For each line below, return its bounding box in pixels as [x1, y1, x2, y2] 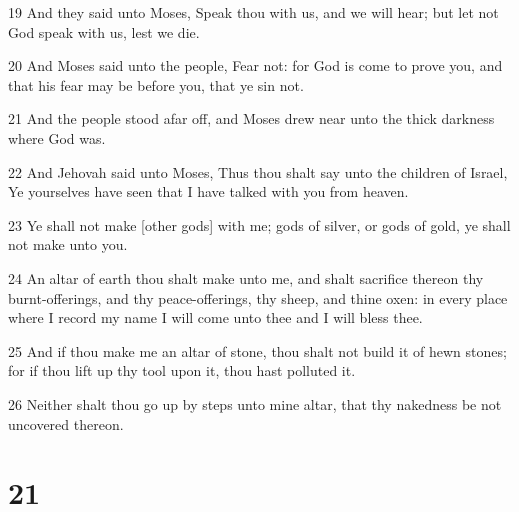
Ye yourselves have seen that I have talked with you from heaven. [8, 181, 409, 202]
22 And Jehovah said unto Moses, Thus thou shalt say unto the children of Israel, [8, 161, 508, 182]
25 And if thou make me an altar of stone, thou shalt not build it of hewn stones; [8, 340, 507, 361]
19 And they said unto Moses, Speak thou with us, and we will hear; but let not [8, 2, 499, 22]
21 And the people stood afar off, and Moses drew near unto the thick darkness [8, 108, 495, 129]
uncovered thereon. [8, 413, 124, 434]
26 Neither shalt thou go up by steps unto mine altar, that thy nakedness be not [8, 393, 502, 414]
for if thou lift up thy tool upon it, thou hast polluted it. [8, 360, 356, 381]
